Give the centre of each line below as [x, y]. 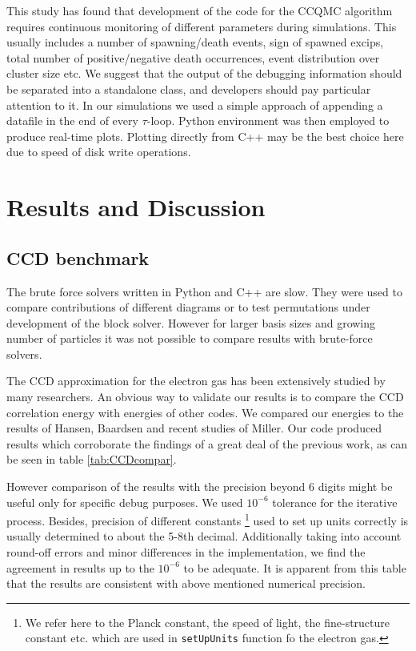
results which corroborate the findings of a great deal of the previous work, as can [207, 443]
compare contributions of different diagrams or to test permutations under [188, 307]
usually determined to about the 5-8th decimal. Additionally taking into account [204, 536]
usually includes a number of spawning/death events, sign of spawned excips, [195, 42]
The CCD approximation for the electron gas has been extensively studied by [196, 381]
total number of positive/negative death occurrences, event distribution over [193, 57]
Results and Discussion [136, 207]
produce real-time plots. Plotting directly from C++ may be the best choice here [205, 136]
